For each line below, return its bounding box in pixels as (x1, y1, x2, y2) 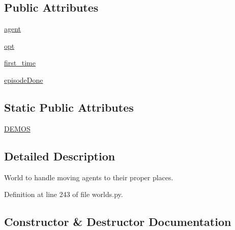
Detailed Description (4, 148, 115, 163)
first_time (4, 57, 36, 68)
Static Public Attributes (4, 99, 134, 115)
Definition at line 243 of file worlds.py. (4, 189, 123, 200)
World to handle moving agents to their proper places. (4, 172, 173, 182)
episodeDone (4, 74, 43, 85)
